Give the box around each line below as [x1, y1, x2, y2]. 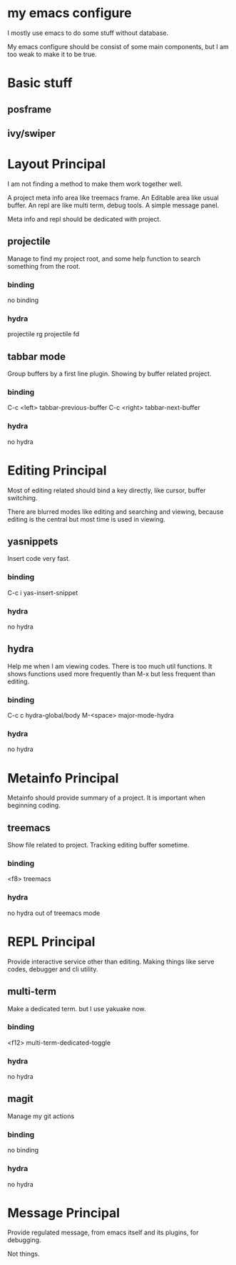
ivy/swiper [7, 127, 56, 140]
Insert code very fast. [7, 554, 71, 563]
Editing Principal [7, 462, 107, 478]
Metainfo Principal [7, 770, 119, 786]
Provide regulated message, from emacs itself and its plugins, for [7, 1228, 199, 1237]
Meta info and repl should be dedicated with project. [7, 215, 162, 223]
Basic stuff [7, 75, 73, 91]
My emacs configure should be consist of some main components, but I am [7, 42, 230, 51]
